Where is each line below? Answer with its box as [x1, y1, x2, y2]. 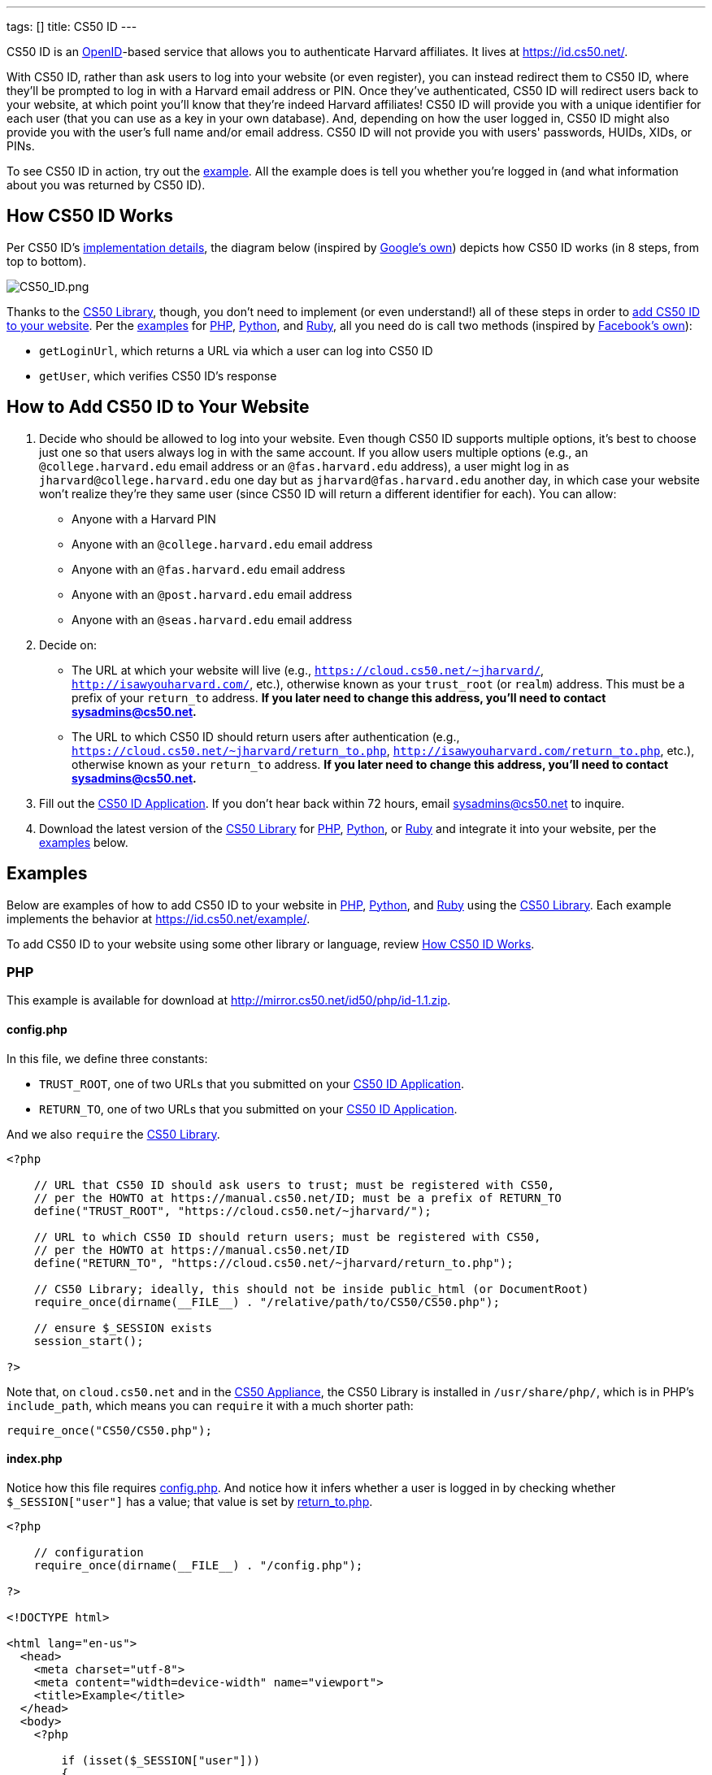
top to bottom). [7, 254, 86, 268]
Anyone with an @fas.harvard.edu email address [72, 562, 345, 576]
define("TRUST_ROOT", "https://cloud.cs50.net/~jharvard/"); [33, 1204, 432, 1217]
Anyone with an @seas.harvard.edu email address [72, 612, 353, 627]
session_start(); [33, 1334, 144, 1348]
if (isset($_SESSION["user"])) [61, 1753, 260, 1767]
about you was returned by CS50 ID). [7, 178, 206, 192]
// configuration [33, 1545, 144, 1559]
